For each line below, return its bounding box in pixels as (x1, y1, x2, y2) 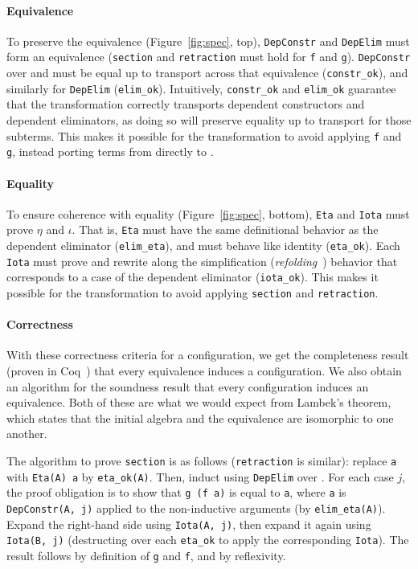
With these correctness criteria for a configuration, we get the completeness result (6, 346, 409, 363)
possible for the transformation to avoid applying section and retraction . (6, 284, 379, 301)
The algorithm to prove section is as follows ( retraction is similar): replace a (6, 452, 397, 469)
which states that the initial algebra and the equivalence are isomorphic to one (6, 409, 394, 426)
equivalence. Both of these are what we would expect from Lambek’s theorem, (6, 394, 391, 411)
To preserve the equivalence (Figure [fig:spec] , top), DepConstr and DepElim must (6, 32, 410, 49)
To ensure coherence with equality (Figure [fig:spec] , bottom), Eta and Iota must (6, 205, 410, 222)
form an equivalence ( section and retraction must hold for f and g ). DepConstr (6, 48, 411, 65)
